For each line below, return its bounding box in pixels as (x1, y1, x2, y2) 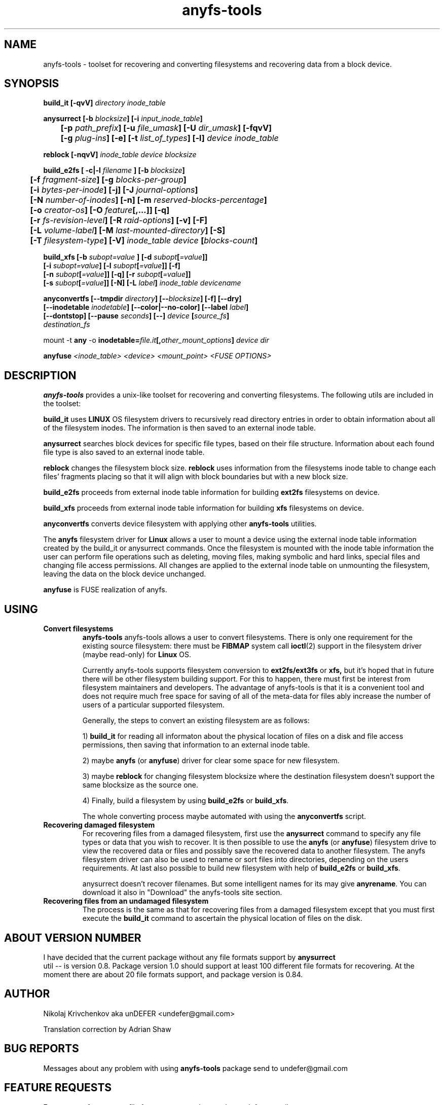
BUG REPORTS (4, 1042, 79, 1055)
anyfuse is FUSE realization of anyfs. (43, 585, 167, 594)
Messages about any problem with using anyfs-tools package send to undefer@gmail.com (43, 1063, 348, 1073)
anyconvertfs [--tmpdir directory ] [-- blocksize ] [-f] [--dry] (43, 294, 242, 303)
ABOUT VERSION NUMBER (4, 931, 141, 944)
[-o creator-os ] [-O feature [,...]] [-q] (30, 205, 170, 216)
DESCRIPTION (4, 369, 77, 382)
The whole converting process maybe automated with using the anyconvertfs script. (82, 812, 366, 821)
